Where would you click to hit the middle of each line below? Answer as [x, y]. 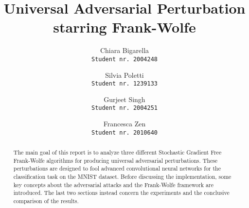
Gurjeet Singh [124, 99]
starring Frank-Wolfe [124, 27]
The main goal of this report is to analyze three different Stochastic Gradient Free [117, 152]
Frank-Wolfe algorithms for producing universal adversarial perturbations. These [116, 160]
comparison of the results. [46, 201]
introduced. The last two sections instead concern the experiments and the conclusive [121, 193]
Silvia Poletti [124, 75]
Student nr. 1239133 [124, 84]
